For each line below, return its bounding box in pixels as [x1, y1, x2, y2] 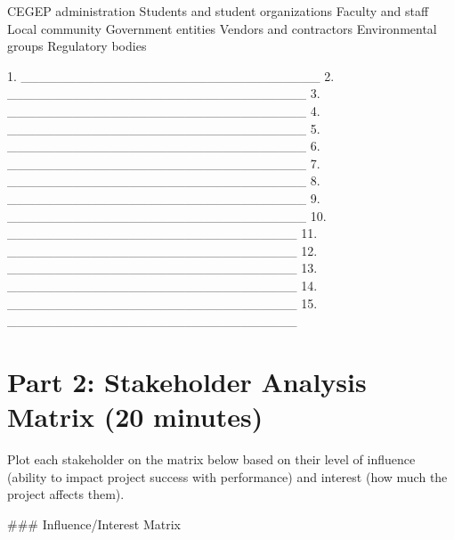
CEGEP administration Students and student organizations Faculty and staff [7, 2, 429, 20]
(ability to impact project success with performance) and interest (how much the [7, 467, 448, 486]
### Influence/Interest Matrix [7, 514, 181, 533]
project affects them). [7, 485, 125, 503]
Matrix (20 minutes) [7, 398, 263, 435]
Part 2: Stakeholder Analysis [7, 363, 367, 399]
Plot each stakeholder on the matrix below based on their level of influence [7, 450, 416, 468]
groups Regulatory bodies [7, 37, 147, 55]
